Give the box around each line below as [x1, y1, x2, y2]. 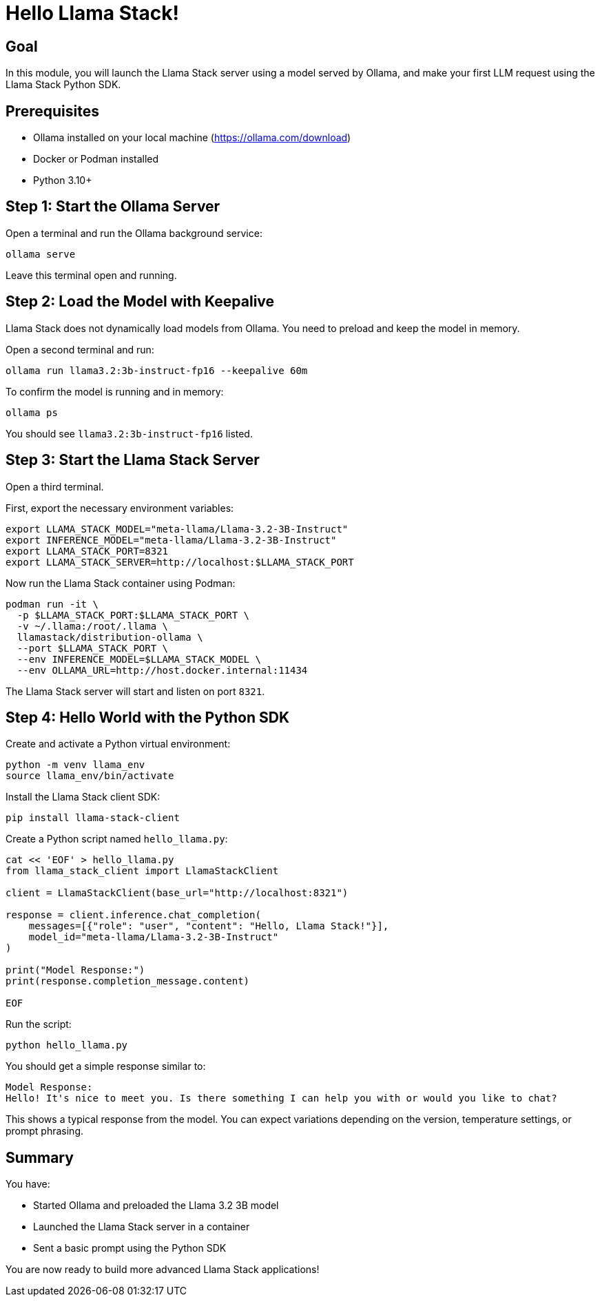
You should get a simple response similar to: [6, 1060, 206, 1073]
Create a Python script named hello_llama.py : [6, 833, 228, 845]
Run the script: [6, 1018, 72, 1031]
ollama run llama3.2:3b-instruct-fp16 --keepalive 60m [6, 364, 308, 376]
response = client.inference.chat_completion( [6, 909, 261, 921]
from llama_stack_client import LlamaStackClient [6, 865, 279, 877]
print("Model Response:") [6, 964, 145, 976]
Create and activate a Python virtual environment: [6, 738, 231, 750]
